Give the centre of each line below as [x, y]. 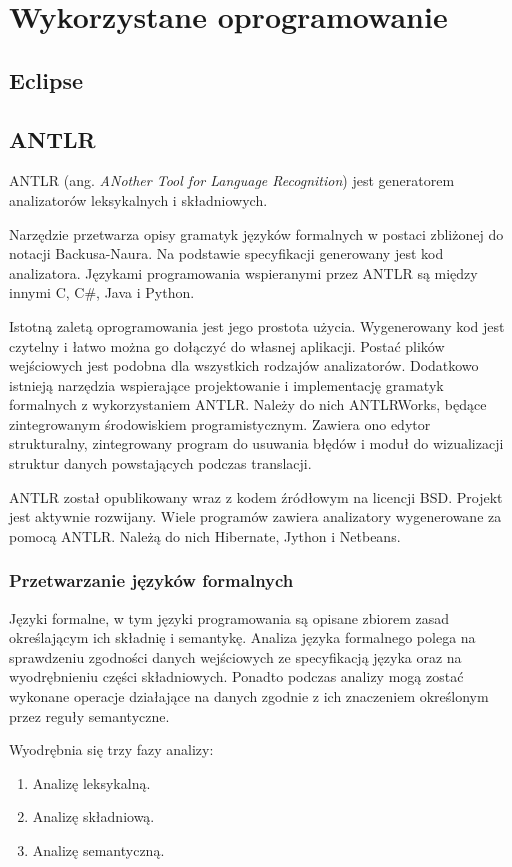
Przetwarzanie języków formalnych [151, 580]
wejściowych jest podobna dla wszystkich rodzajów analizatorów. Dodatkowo [244, 365]
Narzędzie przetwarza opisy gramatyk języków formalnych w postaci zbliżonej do [256, 233]
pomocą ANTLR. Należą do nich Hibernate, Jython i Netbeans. [205, 535]
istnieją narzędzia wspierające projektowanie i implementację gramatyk [226, 384]
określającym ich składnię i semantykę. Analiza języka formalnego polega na [242, 637]
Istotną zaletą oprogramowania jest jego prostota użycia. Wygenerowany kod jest [257, 325]
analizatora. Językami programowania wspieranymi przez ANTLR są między [243, 272]
